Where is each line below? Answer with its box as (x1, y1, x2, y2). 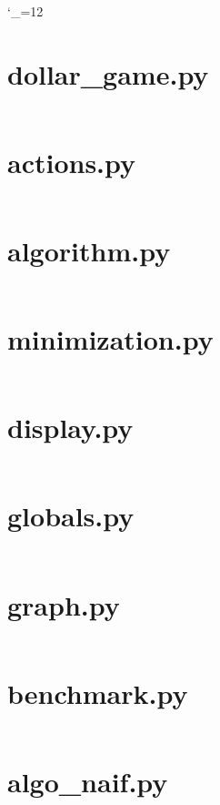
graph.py (7, 586, 120, 623)
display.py (7, 409, 134, 446)
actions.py (7, 143, 136, 180)
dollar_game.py (7, 55, 209, 92)
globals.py (7, 497, 135, 535)
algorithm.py (7, 232, 171, 270)
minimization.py (7, 321, 214, 358)
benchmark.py (7, 674, 188, 711)
